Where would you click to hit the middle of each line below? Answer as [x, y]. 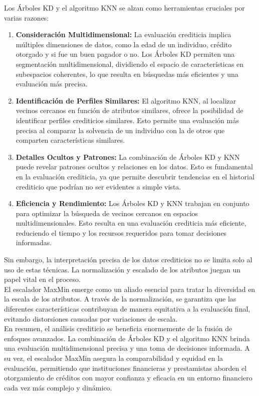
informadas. [34, 242]
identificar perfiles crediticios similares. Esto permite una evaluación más [127, 120]
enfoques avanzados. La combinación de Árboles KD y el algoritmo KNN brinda [127, 338]
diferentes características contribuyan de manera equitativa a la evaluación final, [127, 309]
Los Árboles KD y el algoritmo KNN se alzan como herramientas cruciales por [124, 8]
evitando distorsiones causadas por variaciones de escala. [91, 318]
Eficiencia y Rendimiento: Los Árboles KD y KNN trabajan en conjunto [133, 203]
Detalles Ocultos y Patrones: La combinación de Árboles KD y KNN [128, 157]
